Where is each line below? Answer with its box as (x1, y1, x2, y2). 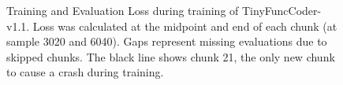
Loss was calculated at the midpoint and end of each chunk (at (32, 17, 337, 34)
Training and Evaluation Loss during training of (6, 2, 239, 18)
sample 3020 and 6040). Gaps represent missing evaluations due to (6, 33, 327, 50)
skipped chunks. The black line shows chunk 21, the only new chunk (6, 48, 335, 65)
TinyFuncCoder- (242, 2, 322, 18)
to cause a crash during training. (6, 64, 164, 80)
